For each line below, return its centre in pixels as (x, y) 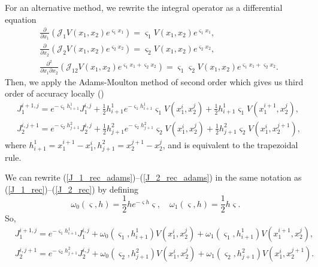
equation (21, 19)
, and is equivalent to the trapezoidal (230, 144)
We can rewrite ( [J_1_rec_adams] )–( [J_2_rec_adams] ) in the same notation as (153, 177)
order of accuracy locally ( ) (54, 93)
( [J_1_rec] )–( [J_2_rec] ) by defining (72, 189)
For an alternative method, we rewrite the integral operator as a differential (144, 7)
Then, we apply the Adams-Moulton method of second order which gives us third (154, 81)
